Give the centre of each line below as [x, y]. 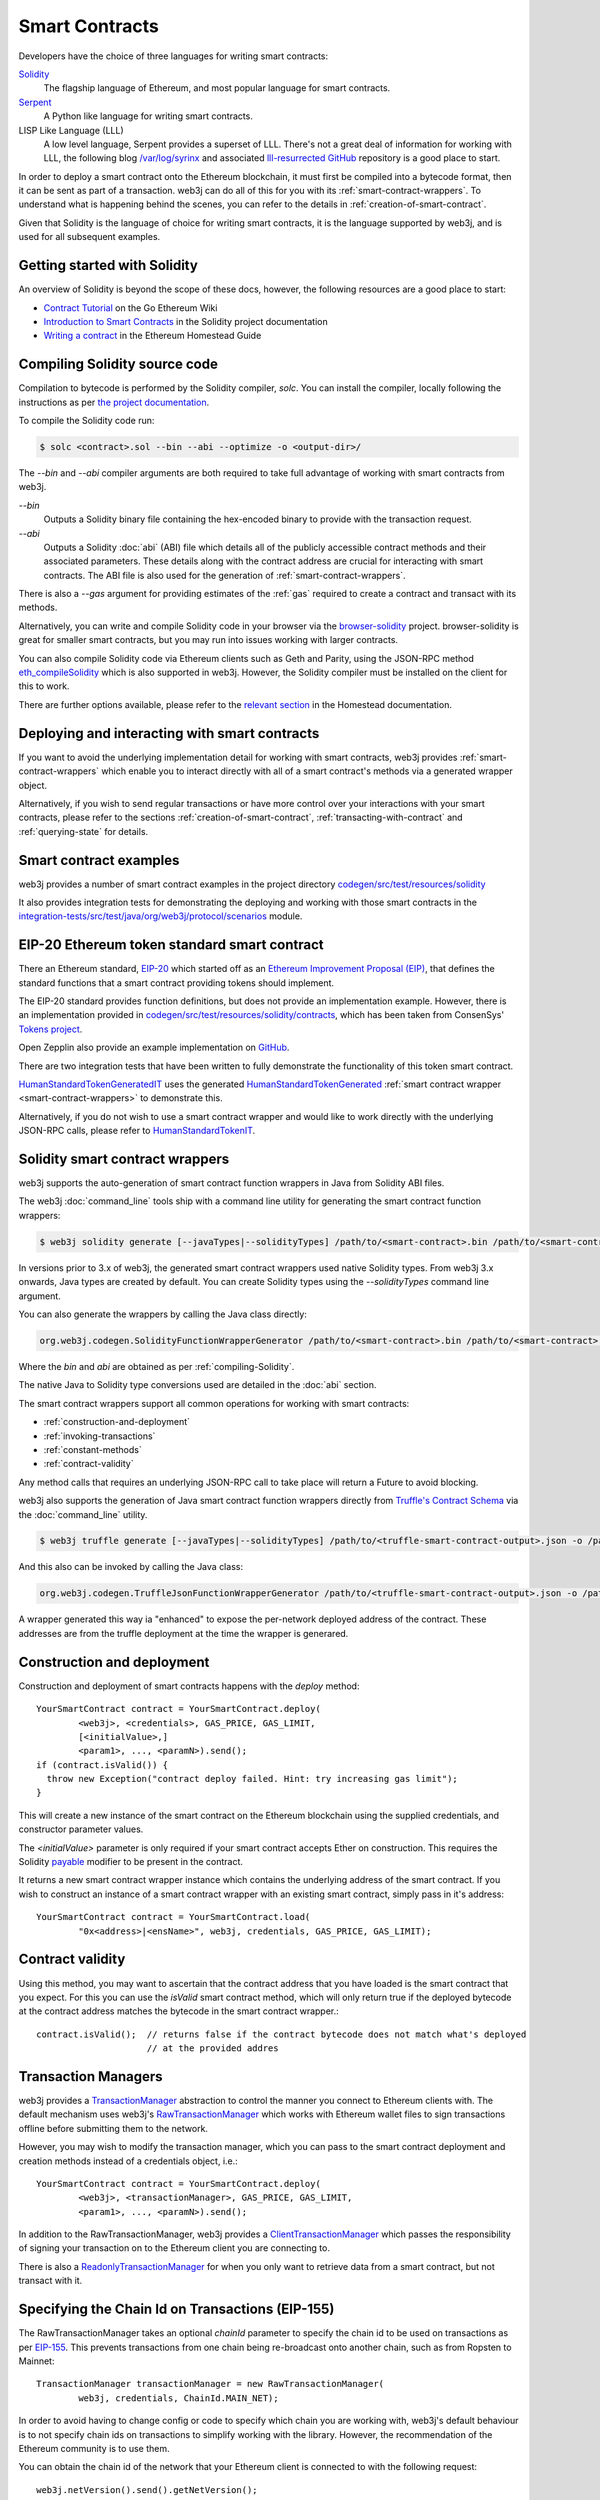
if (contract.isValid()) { [102, 1764]
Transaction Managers [91, 2076]
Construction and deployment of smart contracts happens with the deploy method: [189, 1686]
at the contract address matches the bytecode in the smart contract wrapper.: [178, 2011]
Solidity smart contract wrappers [124, 1159]
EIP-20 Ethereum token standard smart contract [171, 945]
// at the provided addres [212, 2048]
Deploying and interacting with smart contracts [169, 733]
